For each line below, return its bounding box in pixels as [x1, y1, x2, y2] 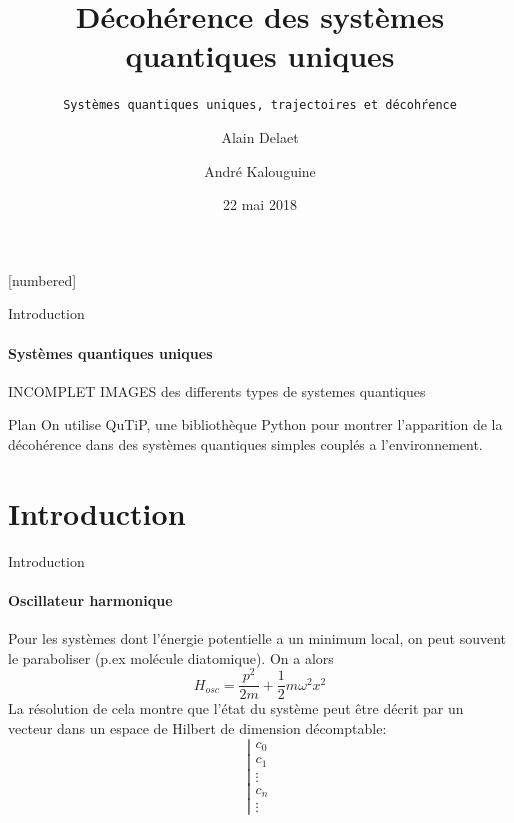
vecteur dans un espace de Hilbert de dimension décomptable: [8, 717, 387, 738]
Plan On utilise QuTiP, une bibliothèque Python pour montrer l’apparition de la [8, 414, 503, 435]
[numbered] [8, 269, 77, 290]
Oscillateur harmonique [8, 589, 173, 610]
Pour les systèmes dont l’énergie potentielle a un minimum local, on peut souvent [8, 628, 507, 649]
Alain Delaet [221, 126, 299, 147]
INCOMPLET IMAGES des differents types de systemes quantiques [8, 380, 426, 401]
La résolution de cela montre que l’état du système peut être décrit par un [8, 698, 464, 719]
